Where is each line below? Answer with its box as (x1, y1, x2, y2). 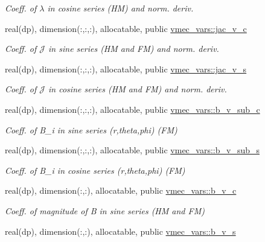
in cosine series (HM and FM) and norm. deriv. (48, 83, 227, 95)
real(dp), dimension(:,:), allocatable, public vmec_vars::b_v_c (5, 184, 237, 197)
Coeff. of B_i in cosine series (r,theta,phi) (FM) (5, 164, 185, 176)
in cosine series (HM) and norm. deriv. (47, 2, 194, 14)
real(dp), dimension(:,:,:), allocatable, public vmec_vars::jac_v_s (5, 62, 247, 75)
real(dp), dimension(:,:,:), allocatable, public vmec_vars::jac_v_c (5, 22, 247, 34)
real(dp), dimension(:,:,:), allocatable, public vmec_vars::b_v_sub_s (5, 144, 260, 156)
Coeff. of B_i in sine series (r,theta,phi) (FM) (5, 123, 177, 136)
